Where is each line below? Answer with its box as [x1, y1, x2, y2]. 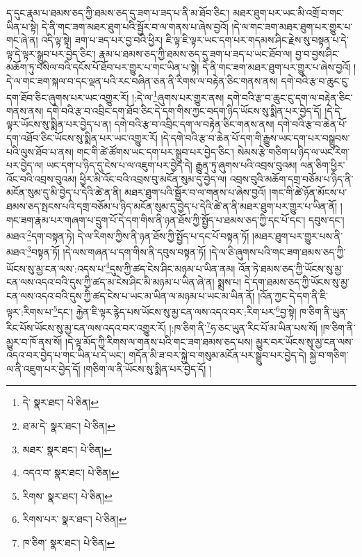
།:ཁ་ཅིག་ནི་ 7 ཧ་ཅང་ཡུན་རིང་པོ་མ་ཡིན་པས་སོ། [169, 318, 318, 334]
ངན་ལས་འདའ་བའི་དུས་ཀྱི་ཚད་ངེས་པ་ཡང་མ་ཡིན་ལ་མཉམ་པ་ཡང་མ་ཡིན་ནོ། [6, 288, 255, 302]
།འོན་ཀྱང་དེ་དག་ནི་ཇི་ [258, 288, 328, 302]
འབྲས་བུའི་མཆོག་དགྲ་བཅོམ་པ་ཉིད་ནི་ [229, 171, 354, 186]
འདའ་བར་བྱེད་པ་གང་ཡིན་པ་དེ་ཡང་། [6, 348, 126, 362]
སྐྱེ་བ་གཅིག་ [309, 348, 349, 362]
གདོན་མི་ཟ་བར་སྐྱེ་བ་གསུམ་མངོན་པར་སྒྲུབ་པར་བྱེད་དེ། [129, 348, 306, 362]
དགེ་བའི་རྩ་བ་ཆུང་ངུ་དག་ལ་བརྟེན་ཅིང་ [227, 90, 353, 104]
